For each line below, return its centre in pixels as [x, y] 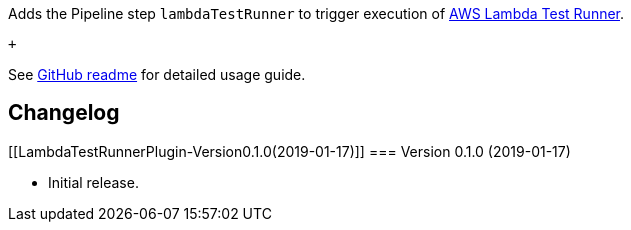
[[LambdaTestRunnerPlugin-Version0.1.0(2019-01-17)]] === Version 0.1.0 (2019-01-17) [289, 151]
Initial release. [93, 182]
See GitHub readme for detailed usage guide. [157, 74]
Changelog [64, 113]
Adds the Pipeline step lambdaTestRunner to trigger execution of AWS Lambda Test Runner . [316, 13]
